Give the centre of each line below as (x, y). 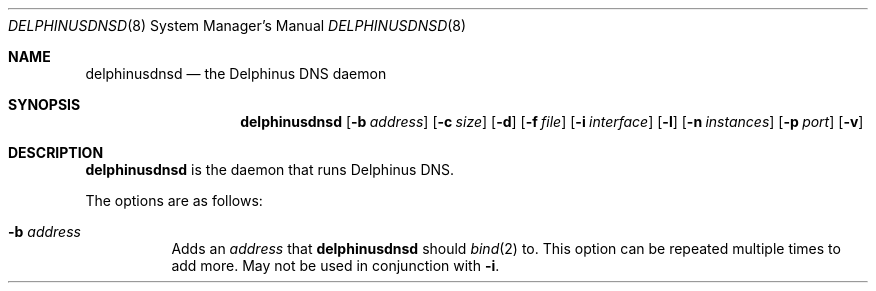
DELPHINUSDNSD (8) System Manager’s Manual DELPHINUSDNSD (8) (237, 25)
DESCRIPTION (56, 152)
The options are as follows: (174, 200)
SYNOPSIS (44, 104)
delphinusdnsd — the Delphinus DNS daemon (236, 73)
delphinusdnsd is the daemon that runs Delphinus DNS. (270, 169)
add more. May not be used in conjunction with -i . (335, 265)
